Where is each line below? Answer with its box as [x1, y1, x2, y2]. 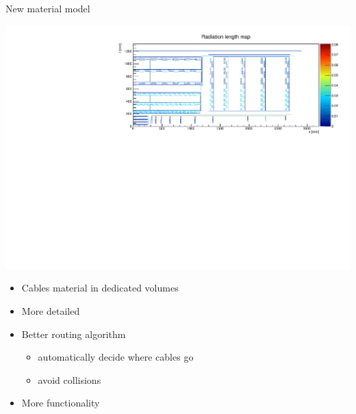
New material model [5, 1, 90, 15]
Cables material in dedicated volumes [21, 281, 179, 295]
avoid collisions [38, 372, 101, 387]
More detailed [21, 303, 80, 318]
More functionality [21, 396, 100, 410]
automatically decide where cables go [38, 350, 194, 364]
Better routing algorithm [21, 326, 126, 341]
